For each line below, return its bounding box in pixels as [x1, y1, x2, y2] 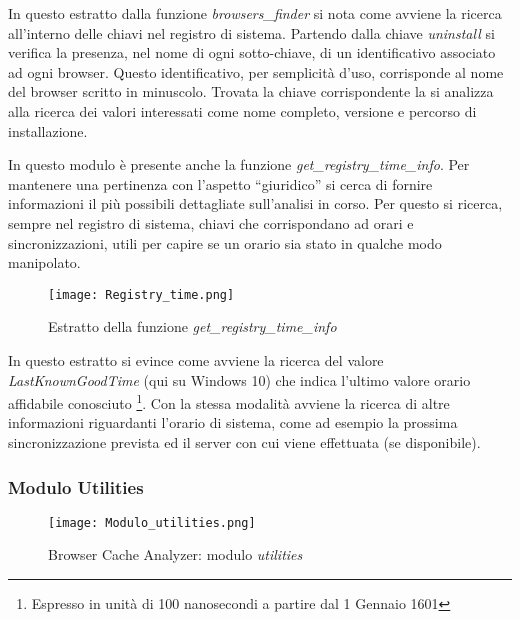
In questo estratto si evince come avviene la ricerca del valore [8, 349, 384, 370]
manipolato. [8, 252, 81, 273]
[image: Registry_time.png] [48, 287, 235, 302]
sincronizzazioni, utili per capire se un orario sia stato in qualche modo [8, 232, 442, 253]
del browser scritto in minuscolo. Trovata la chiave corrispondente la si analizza [8, 81, 494, 102]
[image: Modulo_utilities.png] [48, 515, 256, 530]
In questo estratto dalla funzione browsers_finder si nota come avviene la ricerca [8, 3, 502, 23]
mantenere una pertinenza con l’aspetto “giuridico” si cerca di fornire [8, 173, 433, 194]
